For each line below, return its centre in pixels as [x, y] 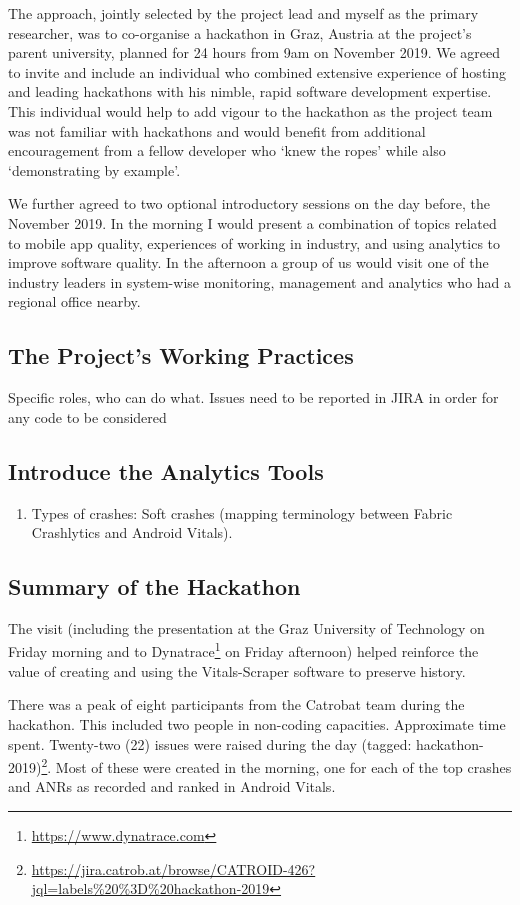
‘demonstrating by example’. [94, 169]
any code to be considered [87, 416]
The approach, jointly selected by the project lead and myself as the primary [243, 13]
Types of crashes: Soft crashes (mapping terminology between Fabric [242, 512]
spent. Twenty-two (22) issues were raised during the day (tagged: [210, 743]
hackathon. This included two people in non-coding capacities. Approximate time [257, 723]
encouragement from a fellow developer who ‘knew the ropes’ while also [227, 150]
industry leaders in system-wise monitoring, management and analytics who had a [260, 281]
